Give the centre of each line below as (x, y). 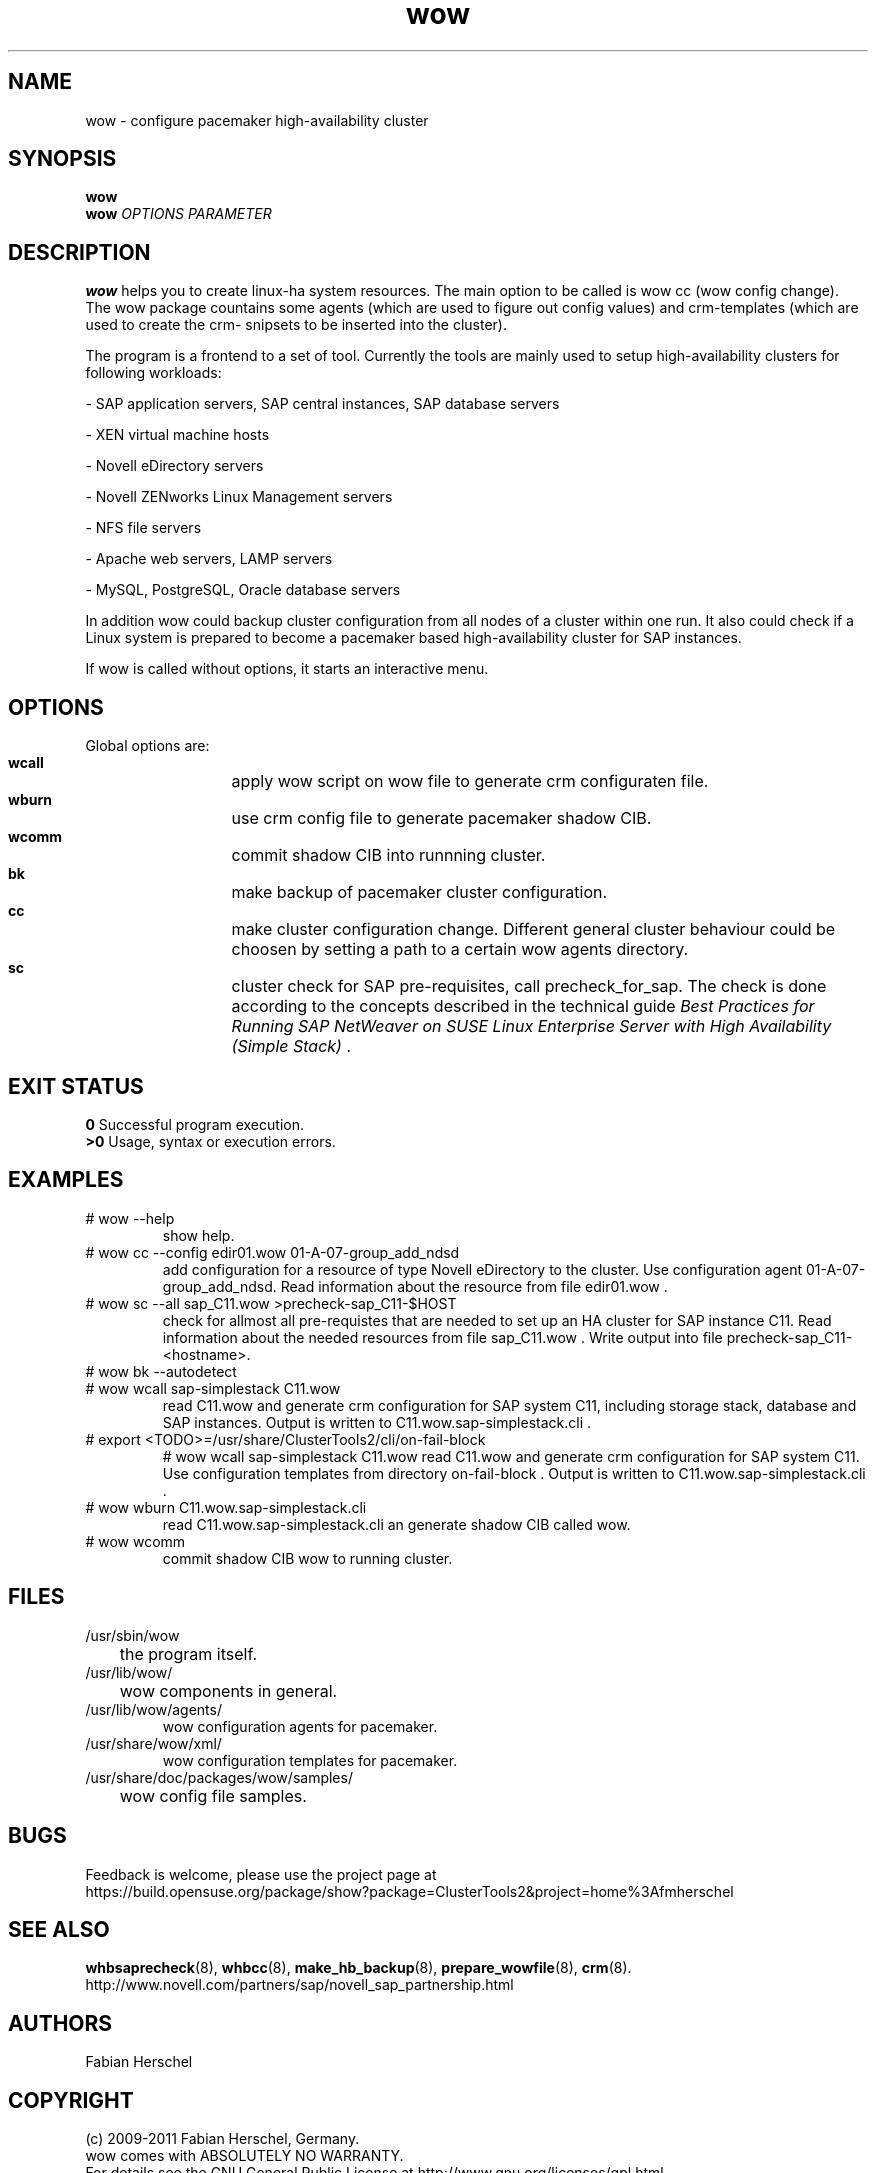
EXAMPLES (66, 1180)
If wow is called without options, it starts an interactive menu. (287, 669)
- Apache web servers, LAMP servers (209, 559)
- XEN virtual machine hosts (177, 435)
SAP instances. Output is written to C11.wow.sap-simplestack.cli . (376, 1422)
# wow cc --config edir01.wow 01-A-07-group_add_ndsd (272, 1252)
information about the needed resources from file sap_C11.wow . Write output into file (442, 1337)
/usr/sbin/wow (132, 1635)
